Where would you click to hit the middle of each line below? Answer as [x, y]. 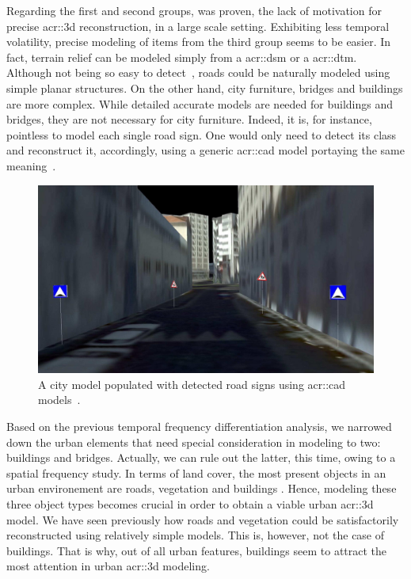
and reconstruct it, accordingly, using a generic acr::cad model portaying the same [205, 150]
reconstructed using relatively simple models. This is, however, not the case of [196, 535]
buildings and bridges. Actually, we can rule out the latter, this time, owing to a [201, 457]
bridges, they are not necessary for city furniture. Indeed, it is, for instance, [189, 119]
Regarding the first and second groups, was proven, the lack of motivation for [194, 10]
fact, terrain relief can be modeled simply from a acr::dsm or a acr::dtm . [182, 57]
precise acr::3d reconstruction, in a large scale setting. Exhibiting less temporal [198, 26]
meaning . [31, 165]
